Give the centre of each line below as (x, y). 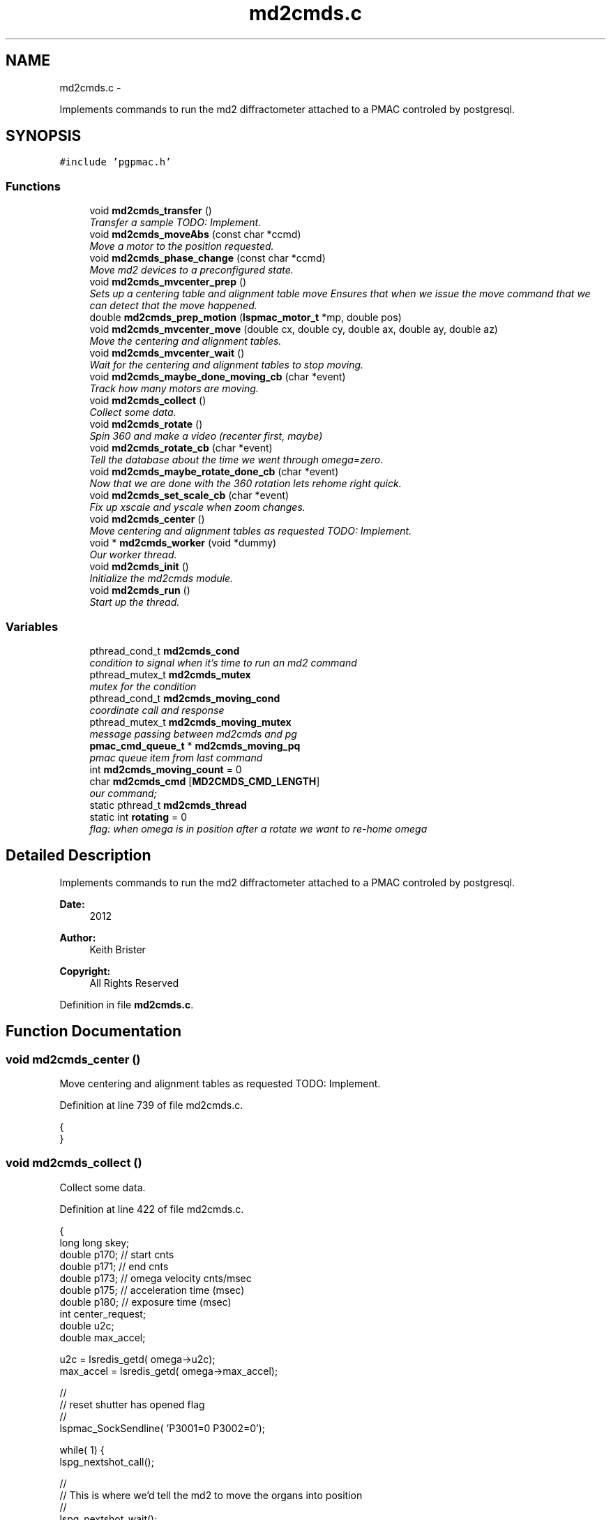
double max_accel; (103, 1337)
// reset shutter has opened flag (132, 1404)
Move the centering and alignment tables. (186, 341)
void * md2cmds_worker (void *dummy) (183, 543)
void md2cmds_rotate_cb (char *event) (181, 448)
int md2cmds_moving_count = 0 (166, 769)
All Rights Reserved (134, 983)
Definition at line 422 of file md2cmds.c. (152, 1209)
